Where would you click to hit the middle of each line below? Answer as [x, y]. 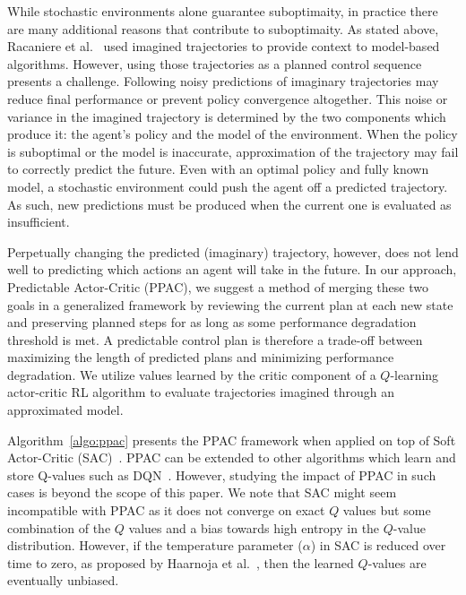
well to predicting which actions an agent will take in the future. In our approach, [232, 269]
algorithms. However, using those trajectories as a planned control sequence [215, 63]
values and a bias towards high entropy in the [254, 527]
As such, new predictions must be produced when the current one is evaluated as [229, 204]
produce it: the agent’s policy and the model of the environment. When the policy [233, 134]
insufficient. [39, 222]
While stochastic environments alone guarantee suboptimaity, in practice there [223, 11]
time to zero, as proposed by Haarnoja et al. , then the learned [181, 562]
